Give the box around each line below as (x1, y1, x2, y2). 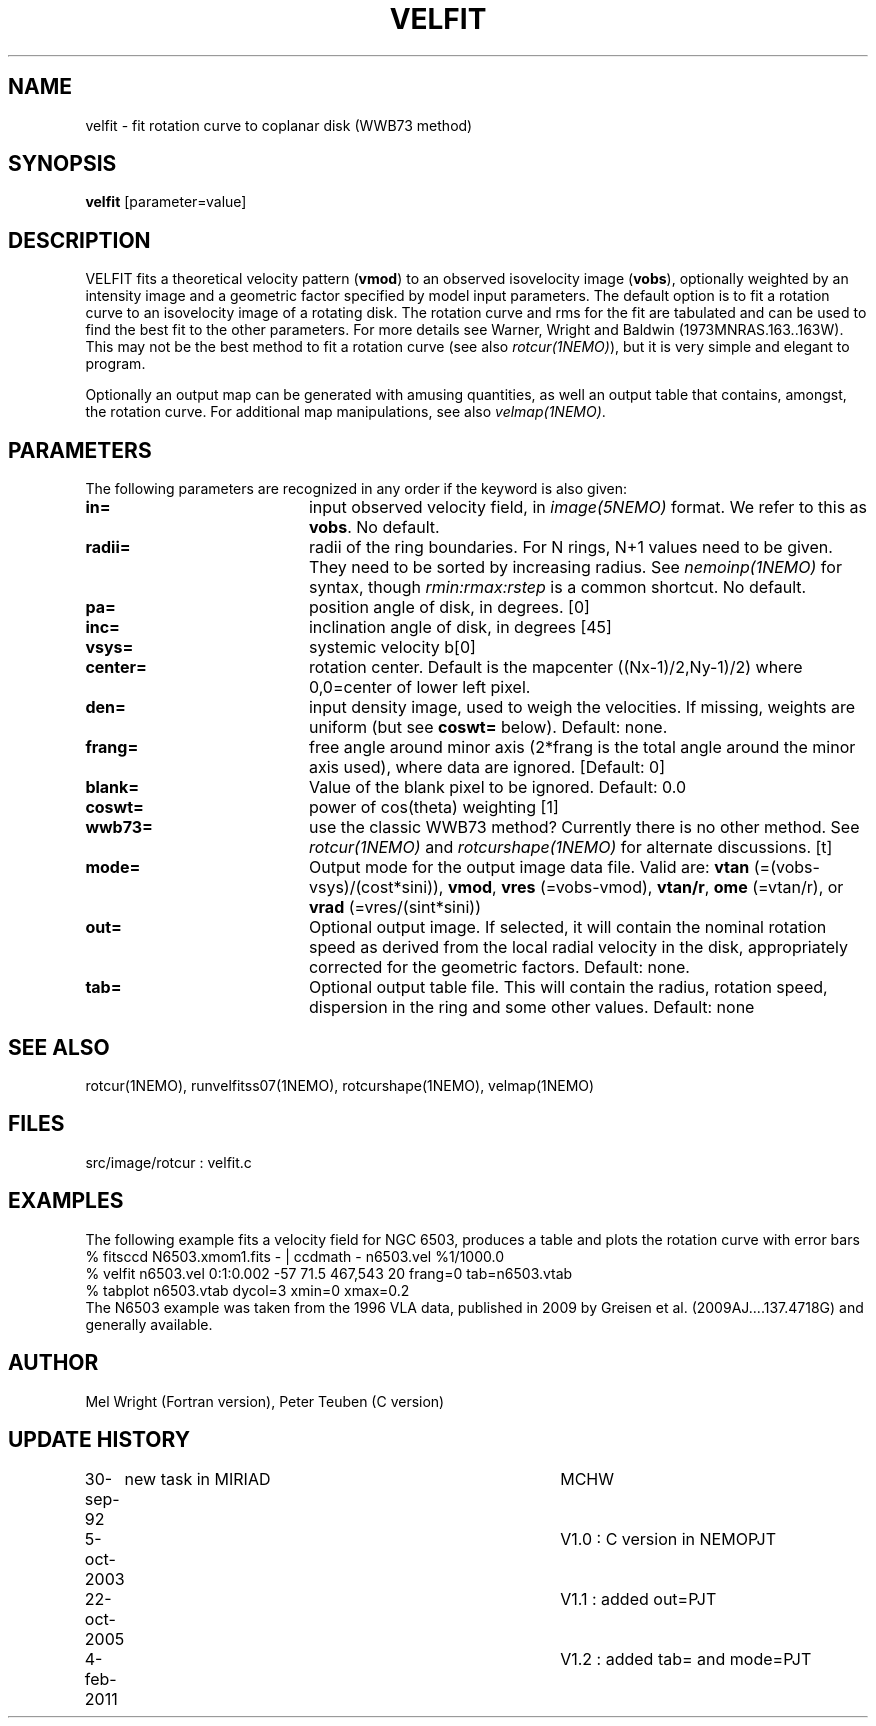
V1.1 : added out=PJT (560, 1589, 717, 1610)
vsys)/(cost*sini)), (308, 877, 444, 898)
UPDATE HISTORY (8, 1426, 191, 1452)
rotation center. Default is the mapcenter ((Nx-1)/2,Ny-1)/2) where (308, 657, 803, 678)
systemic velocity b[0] (308, 637, 476, 658)
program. (85, 355, 146, 373)
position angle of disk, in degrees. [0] (308, 597, 590, 618)
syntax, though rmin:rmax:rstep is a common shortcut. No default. (308, 577, 807, 598)
